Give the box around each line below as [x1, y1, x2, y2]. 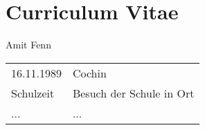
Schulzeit [11, 84, 55, 101]
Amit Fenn [6, 37, 51, 52]
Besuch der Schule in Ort [72, 84, 195, 101]
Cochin [72, 64, 107, 81]
